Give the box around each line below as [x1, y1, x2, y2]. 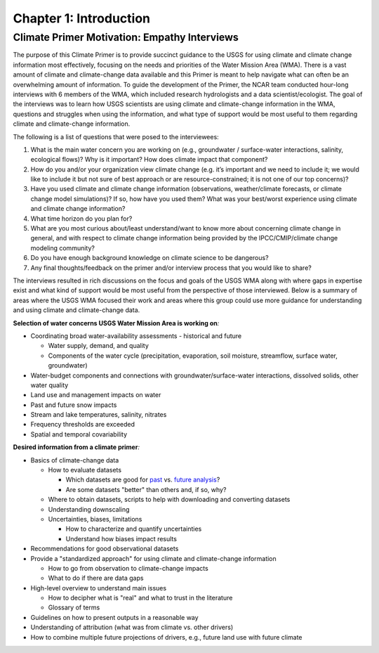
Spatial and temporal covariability [30, 429, 128, 439]
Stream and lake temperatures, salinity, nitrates [30, 410, 167, 419]
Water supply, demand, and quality [48, 342, 149, 350]
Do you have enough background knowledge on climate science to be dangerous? [30, 254, 270, 262]
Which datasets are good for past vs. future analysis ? [65, 475, 220, 484]
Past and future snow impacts [30, 401, 117, 409]
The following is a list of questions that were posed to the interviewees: [13, 132, 219, 141]
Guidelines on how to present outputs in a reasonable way [30, 613, 199, 621]
